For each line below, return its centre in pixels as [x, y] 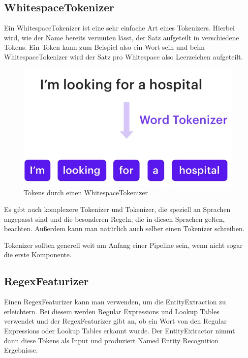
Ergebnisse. [21, 350]
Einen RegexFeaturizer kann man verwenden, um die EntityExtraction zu [115, 302]
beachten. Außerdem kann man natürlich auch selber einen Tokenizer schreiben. [124, 228]
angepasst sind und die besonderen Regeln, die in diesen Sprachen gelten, [114, 219]
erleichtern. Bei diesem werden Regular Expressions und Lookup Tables [112, 311]
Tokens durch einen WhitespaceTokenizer [86, 193]
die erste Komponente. [38, 254]
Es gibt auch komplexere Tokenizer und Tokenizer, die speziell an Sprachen [117, 209]
